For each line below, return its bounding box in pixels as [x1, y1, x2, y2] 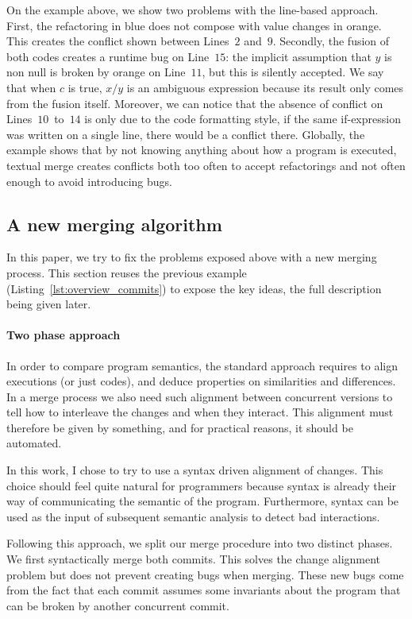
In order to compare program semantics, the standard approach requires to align [6, 357, 398, 373]
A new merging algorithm [6, 211, 222, 236]
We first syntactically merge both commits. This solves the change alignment [6, 551, 381, 567]
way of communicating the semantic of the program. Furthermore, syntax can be [6, 493, 399, 509]
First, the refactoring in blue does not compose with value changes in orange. [6, 17, 382, 33]
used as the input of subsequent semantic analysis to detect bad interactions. [6, 508, 380, 524]
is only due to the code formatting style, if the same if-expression [84, 110, 401, 127]
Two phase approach [6, 327, 121, 343]
